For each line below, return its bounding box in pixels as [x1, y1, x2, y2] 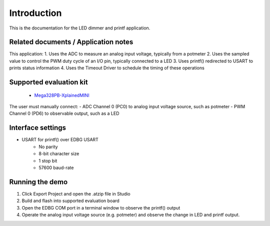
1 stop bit [38, 158, 57, 164]
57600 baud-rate [38, 165, 74, 171]
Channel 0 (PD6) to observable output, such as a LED [9, 110, 119, 117]
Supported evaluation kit [9, 78, 88, 87]
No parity [38, 144, 58, 150]
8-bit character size [38, 151, 79, 157]
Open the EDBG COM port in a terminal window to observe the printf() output [21, 205, 180, 211]
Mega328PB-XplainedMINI [34, 92, 89, 98]
